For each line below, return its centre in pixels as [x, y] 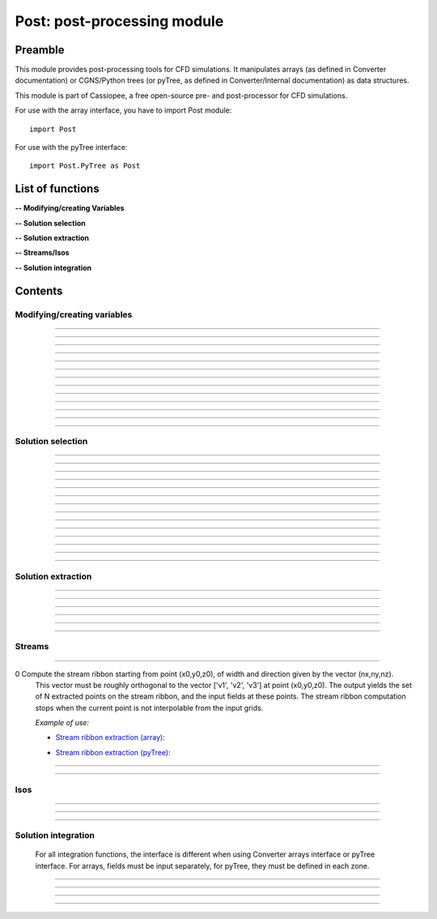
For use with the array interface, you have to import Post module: [123, 110]
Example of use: [62, 723]
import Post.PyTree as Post [85, 166]
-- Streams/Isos [42, 253]
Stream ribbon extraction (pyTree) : [113, 752]
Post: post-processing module [119, 21]
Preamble [40, 50]
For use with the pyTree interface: [71, 147]
